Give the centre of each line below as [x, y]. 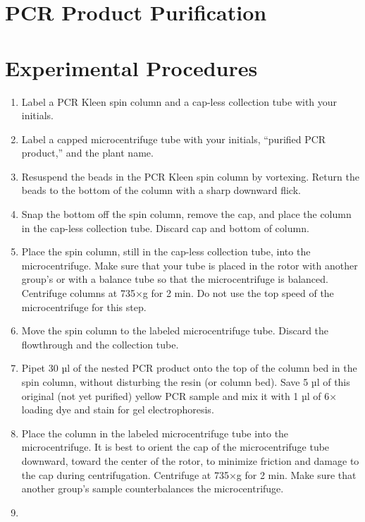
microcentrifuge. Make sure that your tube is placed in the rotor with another [190, 265]
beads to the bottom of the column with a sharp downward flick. [161, 190]
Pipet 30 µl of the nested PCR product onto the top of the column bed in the [189, 368]
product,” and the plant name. [87, 153]
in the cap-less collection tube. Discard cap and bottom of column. [165, 227]
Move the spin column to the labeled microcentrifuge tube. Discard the [175, 330]
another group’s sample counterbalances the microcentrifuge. [153, 488]
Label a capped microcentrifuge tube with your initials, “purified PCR [174, 139]
